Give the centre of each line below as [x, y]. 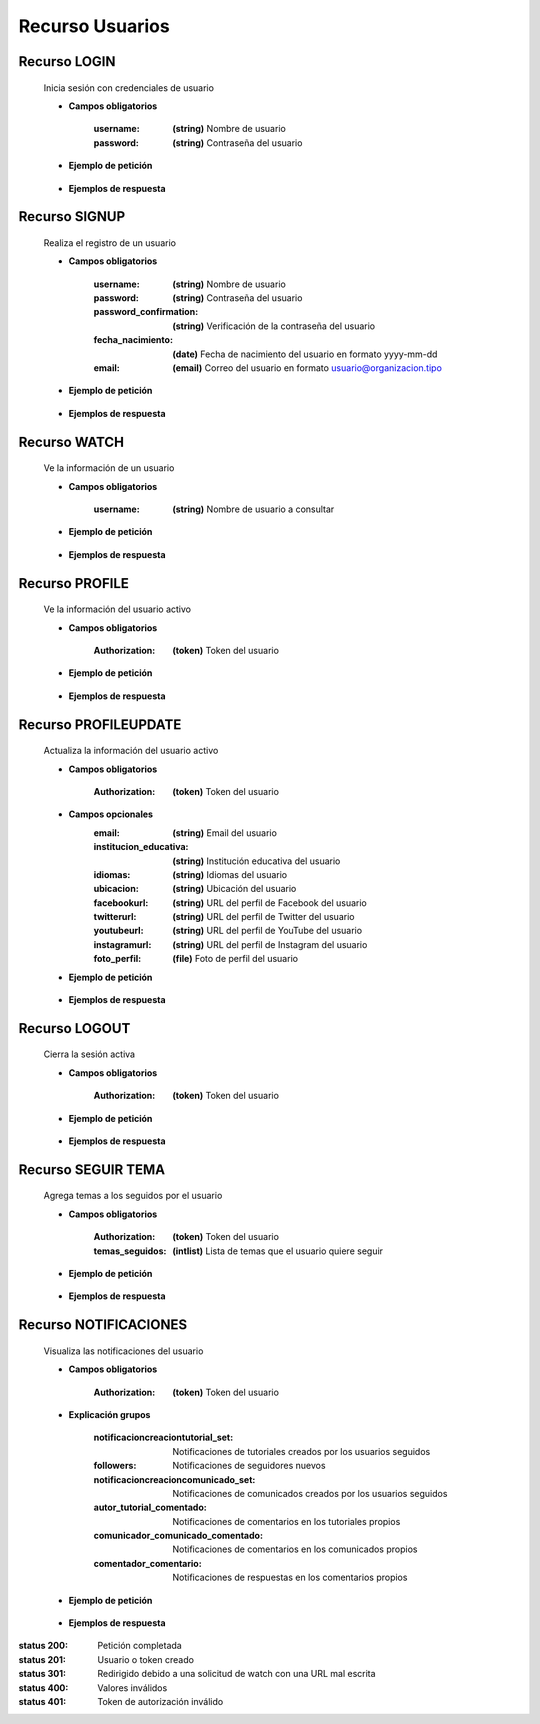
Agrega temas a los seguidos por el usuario [133, 1196]
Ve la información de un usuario [109, 468]
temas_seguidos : [130, 1251]
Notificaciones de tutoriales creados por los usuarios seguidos [301, 1451]
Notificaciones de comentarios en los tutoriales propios [286, 1521]
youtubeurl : [118, 931]
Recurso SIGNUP [72, 216]
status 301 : [42, 1674]
